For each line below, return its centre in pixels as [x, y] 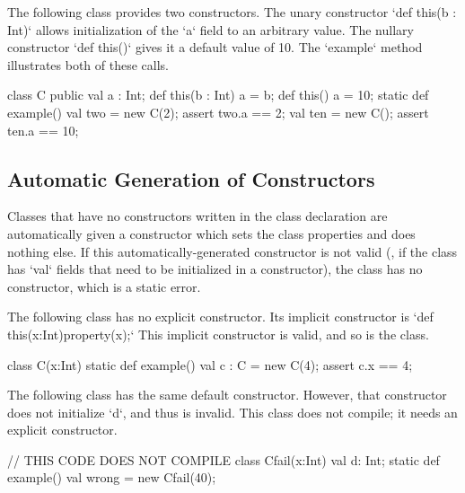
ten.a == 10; [43, 130]
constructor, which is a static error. [104, 286]
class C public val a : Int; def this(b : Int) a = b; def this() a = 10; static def [218, 95]
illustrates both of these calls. [88, 64]
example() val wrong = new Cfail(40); [112, 477]
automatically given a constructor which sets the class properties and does [211, 233]
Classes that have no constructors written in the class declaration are [197, 216]
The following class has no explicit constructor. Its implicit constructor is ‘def [220, 317]
